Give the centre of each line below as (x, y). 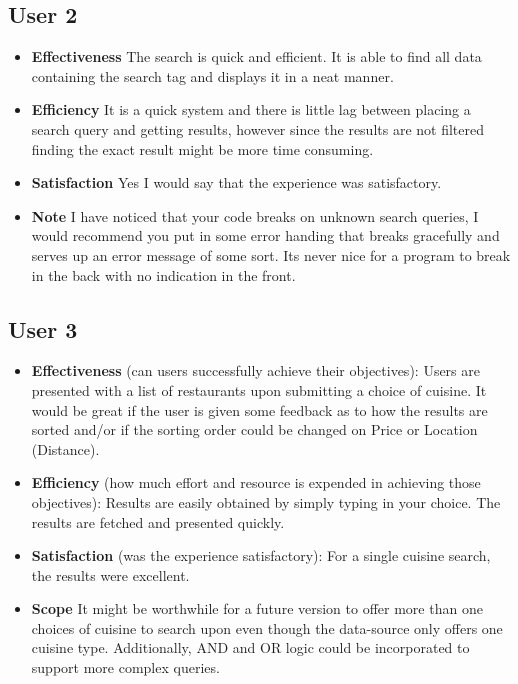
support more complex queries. (125, 667)
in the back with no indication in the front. (163, 274)
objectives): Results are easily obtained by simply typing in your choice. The (266, 501)
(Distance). (65, 448)
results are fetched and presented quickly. (158, 521)
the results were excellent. (110, 574)
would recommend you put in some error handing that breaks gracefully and (265, 235)
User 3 (43, 328)
